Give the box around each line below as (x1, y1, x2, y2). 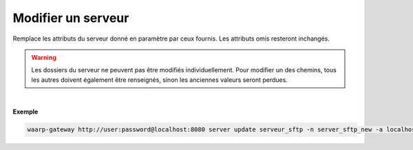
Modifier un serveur (12, 10, 129, 25)
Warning (31, 53, 56, 61)
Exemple (12, 107, 39, 116)
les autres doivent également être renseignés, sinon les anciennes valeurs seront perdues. (31, 76, 288, 84)
